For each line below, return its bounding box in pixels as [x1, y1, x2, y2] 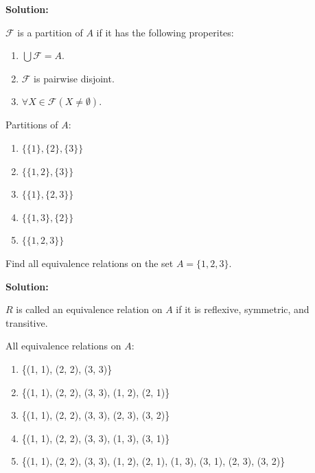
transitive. [5, 315, 48, 330]
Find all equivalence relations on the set [5, 255, 174, 270]
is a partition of [17, 25, 83, 39]
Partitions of [5, 117, 58, 132]
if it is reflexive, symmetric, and [176, 302, 310, 316]
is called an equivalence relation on [16, 302, 163, 316]
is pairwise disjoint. [34, 71, 115, 85]
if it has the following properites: [96, 25, 234, 39]
